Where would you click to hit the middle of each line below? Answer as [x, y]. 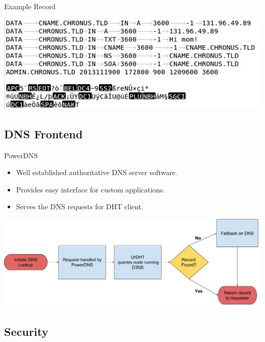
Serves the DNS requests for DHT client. [80, 206]
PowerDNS [21, 155]
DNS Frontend [44, 133]
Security [26, 331]
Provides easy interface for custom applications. [90, 189]
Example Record [30, 6]
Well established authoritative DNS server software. [97, 172]
